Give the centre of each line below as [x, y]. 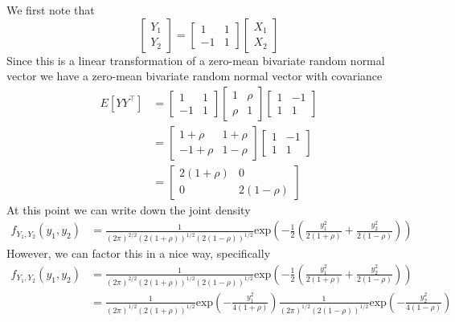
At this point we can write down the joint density [129, 209]
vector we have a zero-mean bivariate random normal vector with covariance [195, 76]
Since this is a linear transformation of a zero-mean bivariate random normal [196, 60]
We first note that [51, 10]
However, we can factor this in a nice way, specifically [139, 253]
